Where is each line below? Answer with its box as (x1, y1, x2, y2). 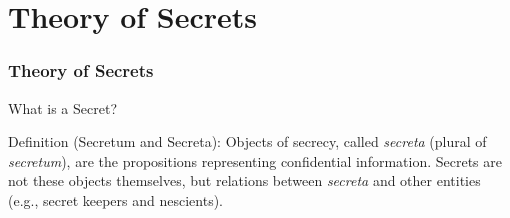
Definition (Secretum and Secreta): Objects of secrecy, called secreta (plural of (8, 131, 487, 152)
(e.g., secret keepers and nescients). (8, 189, 224, 210)
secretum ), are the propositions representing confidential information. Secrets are (8, 150, 502, 171)
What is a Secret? (8, 97, 117, 118)
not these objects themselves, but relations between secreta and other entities (8, 170, 481, 191)
